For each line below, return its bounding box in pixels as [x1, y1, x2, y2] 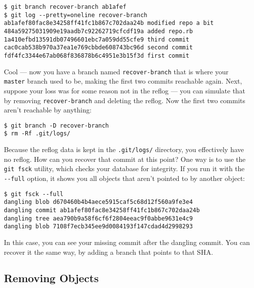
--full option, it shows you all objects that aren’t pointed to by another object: [4, 173, 245, 183]
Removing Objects [4, 270, 99, 286]
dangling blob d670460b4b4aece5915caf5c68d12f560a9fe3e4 [4, 199, 193, 206]
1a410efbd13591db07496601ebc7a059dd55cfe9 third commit [4, 36, 190, 43]
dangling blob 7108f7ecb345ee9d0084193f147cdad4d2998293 [4, 223, 193, 230]
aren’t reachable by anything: [4, 105, 92, 115]
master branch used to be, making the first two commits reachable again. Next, [4, 76, 242, 86]
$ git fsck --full [4, 190, 63, 198]
